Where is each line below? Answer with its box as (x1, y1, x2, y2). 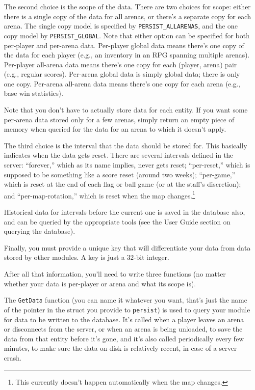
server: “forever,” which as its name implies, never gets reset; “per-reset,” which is (4, 160, 250, 170)
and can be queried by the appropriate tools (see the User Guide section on (4, 216, 230, 226)
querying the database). (4, 226, 75, 236)
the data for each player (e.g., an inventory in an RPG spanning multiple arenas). (4, 50, 250, 60)
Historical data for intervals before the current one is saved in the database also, (4, 207, 245, 217)
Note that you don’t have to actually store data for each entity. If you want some (4, 105, 248, 115)
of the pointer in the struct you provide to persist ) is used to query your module (4, 304, 250, 314)
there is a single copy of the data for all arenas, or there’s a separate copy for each (4, 11, 251, 21)
